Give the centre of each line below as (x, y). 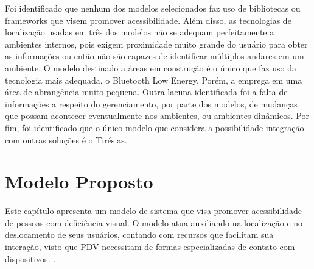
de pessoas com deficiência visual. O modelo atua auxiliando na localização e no (154, 222)
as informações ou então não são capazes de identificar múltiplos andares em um (155, 56)
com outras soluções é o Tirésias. (66, 139)
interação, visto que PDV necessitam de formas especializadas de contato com (150, 247)
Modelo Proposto (79, 181)
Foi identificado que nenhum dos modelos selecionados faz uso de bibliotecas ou (153, 8)
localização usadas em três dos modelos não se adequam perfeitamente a (140, 32)
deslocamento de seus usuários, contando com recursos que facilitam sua (139, 235)
